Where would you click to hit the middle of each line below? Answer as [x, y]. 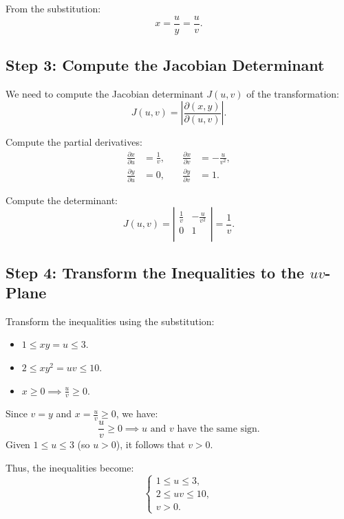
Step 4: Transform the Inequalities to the [155, 272]
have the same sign [217, 429]
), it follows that [150, 444]
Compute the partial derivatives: [74, 142]
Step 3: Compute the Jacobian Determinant [165, 65]
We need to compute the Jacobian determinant [105, 93]
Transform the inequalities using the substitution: [110, 321]
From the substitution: [53, 8]
